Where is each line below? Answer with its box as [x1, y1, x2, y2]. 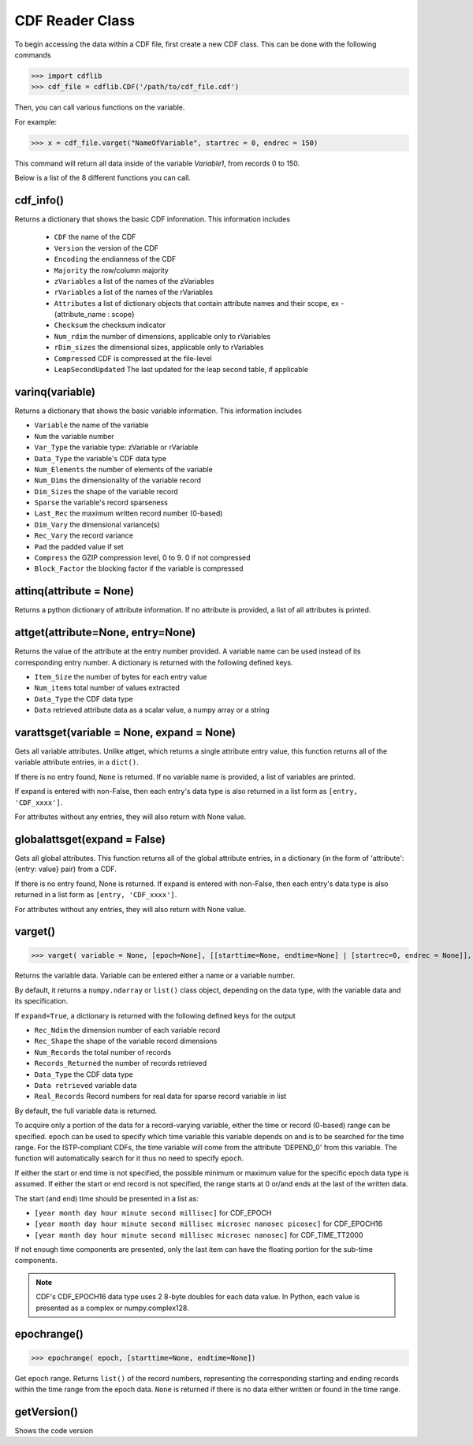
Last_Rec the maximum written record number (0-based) [34, 508, 223, 518]
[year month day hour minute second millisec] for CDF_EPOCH [34, 1208, 272, 1217]
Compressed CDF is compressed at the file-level [54, 353, 212, 363]
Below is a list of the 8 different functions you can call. [14, 173, 191, 183]
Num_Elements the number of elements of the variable [34, 464, 213, 474]
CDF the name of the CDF [54, 233, 136, 242]
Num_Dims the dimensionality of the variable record [34, 475, 201, 485]
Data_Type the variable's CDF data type [34, 453, 167, 463]
